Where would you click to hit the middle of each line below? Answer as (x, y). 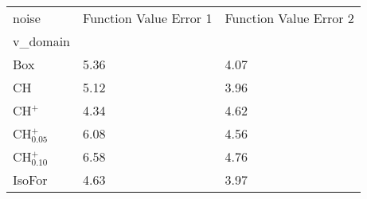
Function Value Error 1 (148, 18)
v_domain (42, 41)
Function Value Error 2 (289, 18)
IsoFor (30, 180)
